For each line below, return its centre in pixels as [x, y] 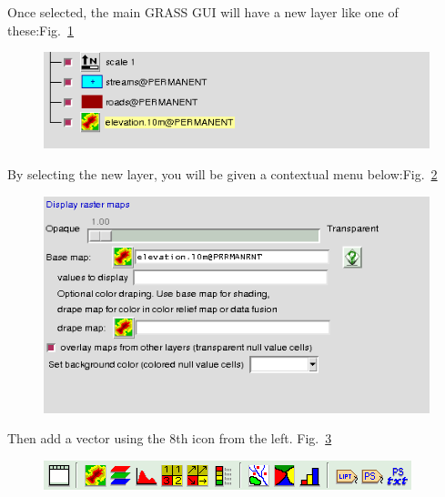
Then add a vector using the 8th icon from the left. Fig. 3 [170, 438]
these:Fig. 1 [40, 30]
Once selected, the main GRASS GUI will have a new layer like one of [203, 12]
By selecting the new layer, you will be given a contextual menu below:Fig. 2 [222, 173]
